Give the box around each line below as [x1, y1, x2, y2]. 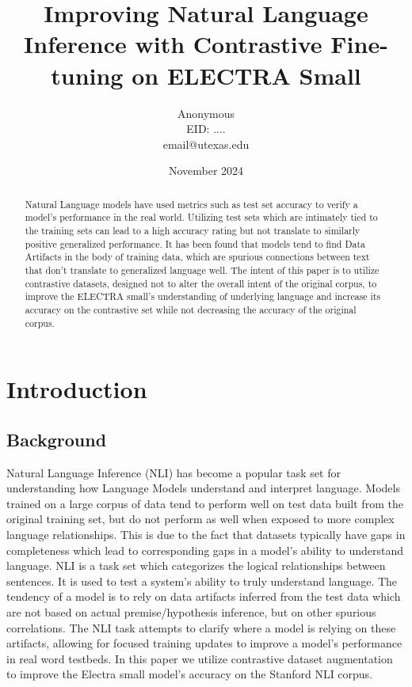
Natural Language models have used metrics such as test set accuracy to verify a [25, 197, 358, 211]
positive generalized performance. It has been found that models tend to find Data [25, 237, 366, 250]
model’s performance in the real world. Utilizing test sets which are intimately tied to [25, 211, 378, 224]
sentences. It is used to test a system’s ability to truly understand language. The [6, 572, 398, 589]
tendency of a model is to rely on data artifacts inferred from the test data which [6, 588, 401, 605]
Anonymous [177, 104, 235, 121]
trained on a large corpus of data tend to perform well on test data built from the [6, 495, 403, 511]
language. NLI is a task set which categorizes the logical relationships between [6, 557, 386, 574]
